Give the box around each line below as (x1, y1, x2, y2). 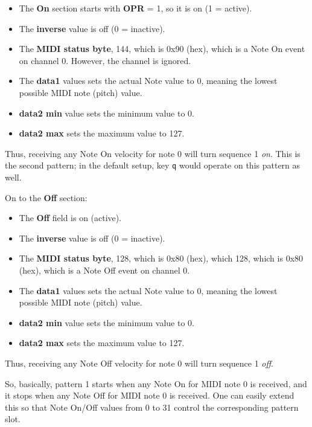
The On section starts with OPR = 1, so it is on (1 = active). (19, 2, 252, 14)
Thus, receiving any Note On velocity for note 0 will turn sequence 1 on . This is (5, 147, 301, 159)
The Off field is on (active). (19, 211, 122, 224)
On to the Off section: (5, 191, 88, 204)
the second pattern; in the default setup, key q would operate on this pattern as (5, 159, 301, 172)
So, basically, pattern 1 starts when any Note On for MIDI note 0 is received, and (5, 377, 307, 390)
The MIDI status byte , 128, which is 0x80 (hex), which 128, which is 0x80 (19, 252, 304, 265)
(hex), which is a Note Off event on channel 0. (19, 263, 190, 276)
